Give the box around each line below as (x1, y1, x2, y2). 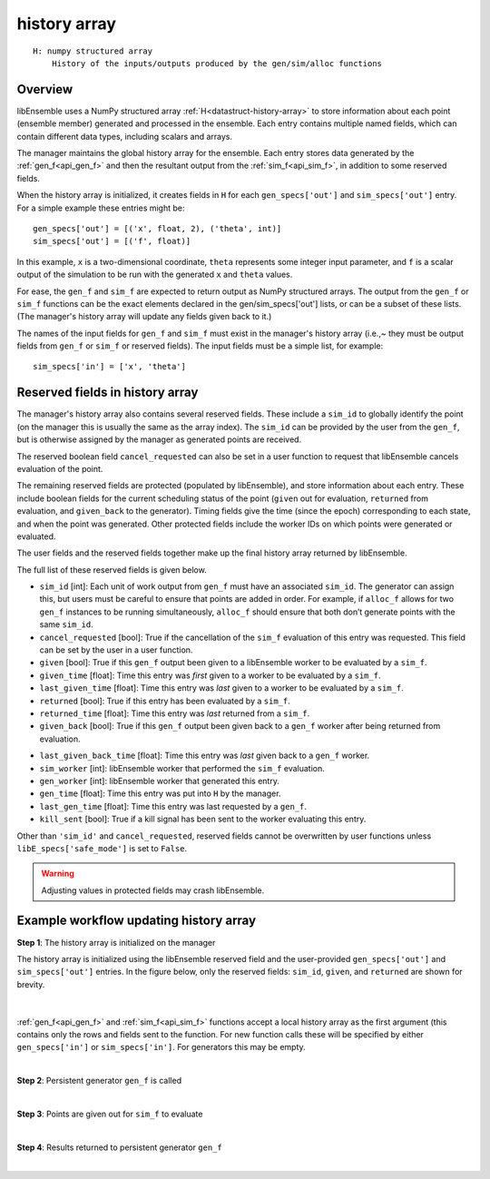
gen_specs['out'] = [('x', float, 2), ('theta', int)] (33, 223, 282, 233)
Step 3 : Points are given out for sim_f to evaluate (16, 1108, 203, 1119)
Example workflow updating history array (16, 913, 257, 928)
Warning (41, 868, 74, 879)
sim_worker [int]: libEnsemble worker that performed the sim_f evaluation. (39, 762, 326, 773)
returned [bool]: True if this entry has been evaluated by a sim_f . (39, 695, 290, 706)
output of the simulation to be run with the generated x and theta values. (16, 269, 293, 280)
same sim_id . (39, 619, 94, 630)
